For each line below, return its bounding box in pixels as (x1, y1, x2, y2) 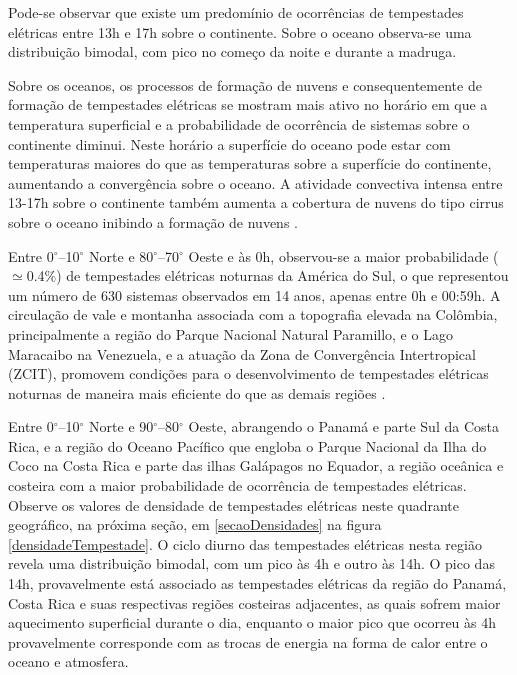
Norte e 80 (89, 245, 154, 266)
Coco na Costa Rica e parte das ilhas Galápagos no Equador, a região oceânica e (8, 455, 504, 476)
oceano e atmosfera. (8, 651, 129, 672)
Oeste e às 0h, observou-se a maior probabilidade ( (188, 245, 499, 266)
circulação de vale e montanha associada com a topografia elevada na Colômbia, (8, 304, 498, 325)
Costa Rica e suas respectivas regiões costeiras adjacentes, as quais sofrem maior (8, 592, 501, 613)
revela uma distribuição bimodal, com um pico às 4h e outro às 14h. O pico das (8, 553, 495, 574)
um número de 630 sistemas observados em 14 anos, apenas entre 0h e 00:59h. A (8, 284, 501, 305)
